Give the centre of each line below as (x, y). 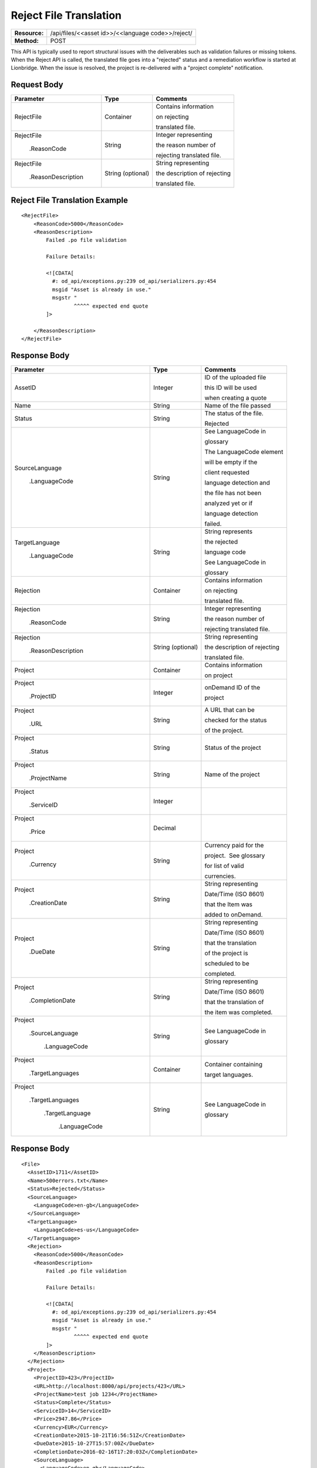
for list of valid (224, 866)
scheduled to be (227, 964)
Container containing (233, 1065)
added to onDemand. (234, 915)
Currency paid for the (234, 846)
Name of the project (232, 775)
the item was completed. (239, 1012)
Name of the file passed (238, 406)
